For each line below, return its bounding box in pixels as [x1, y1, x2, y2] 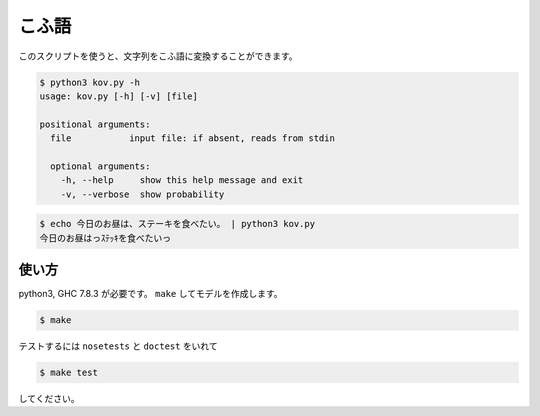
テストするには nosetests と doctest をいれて [18, 340, 219, 352]
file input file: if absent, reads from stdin [50, 133, 335, 144]
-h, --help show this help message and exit [60, 175, 304, 186]
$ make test [39, 367, 99, 379]
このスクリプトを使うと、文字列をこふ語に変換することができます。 [18, 50, 299, 62]
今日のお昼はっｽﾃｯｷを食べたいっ [39, 232, 172, 244]
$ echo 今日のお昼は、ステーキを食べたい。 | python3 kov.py [39, 218, 315, 230]
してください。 [18, 393, 80, 405]
